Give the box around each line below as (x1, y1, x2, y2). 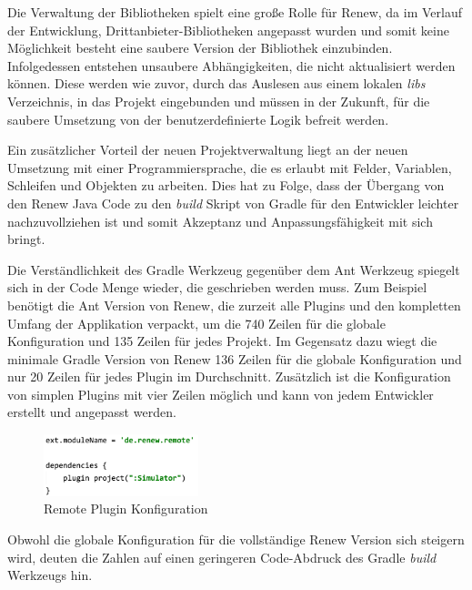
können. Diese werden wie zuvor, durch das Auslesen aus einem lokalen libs (7, 74, 426, 93)
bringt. (7, 229, 45, 249)
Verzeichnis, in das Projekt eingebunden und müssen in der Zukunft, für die (7, 91, 430, 110)
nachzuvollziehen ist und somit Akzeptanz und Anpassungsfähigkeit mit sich (7, 211, 433, 230)
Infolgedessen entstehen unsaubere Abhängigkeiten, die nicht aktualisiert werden (7, 56, 456, 75)
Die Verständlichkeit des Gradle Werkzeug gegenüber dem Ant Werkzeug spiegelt (7, 259, 460, 279)
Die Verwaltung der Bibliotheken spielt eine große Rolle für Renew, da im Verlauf (7, 3, 462, 21)
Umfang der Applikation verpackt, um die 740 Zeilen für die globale (7, 313, 386, 332)
